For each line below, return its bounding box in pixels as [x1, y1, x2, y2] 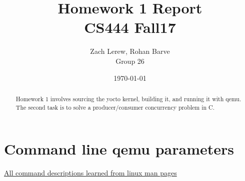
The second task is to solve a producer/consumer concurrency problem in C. [15, 103, 214, 111]
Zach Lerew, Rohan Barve [90, 46, 170, 56]
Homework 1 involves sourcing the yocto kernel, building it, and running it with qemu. [15, 94, 241, 103]
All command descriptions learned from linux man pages [4, 168, 177, 178]
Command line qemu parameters [4, 139, 234, 159]
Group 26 [115, 55, 144, 66]
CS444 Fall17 [84, 17, 176, 37]
